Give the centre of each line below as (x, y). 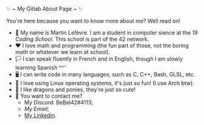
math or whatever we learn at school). (63, 52)
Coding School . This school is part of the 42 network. (82, 39)
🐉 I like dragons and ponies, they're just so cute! (75, 90)
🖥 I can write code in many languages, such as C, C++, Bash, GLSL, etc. (105, 74)
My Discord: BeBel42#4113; (59, 102)
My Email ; (37, 109)
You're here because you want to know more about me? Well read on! (93, 21)
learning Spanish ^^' (40, 67)
